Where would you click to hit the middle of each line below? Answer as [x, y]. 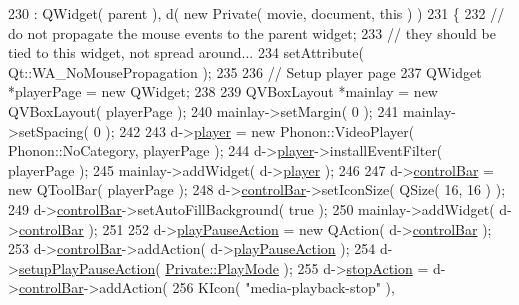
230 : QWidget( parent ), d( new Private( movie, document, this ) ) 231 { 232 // [256, 13]
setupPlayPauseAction [87, 267]
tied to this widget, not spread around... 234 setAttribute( [186, 52]
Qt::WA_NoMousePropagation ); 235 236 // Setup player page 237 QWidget [245, 71]
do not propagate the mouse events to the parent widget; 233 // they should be [252, 32]
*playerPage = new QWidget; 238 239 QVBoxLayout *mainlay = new [223, 91]
